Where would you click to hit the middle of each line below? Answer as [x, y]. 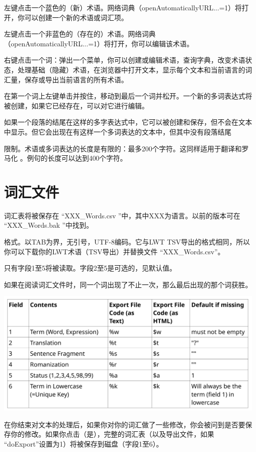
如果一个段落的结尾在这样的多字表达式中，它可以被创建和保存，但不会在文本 [128, 122]
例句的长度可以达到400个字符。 [77, 158]
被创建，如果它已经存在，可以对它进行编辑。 [76, 105]
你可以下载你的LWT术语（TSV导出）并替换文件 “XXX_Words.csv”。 [114, 251]
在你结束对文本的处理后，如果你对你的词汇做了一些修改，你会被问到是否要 [125, 424]
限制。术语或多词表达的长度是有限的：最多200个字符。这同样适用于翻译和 [123, 148]
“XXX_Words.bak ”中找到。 [48, 225]
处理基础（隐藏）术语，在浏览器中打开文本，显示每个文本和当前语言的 [131, 69]
